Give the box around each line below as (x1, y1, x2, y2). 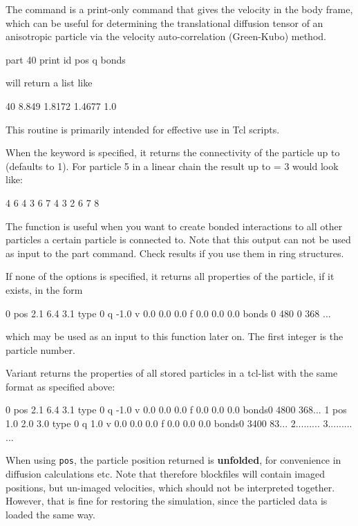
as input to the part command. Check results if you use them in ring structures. (6, 245, 344, 260)
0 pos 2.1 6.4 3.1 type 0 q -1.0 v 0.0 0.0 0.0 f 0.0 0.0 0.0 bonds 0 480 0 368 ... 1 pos (6, 402, 347, 417)
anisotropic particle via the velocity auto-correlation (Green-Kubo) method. (6, 29, 326, 44)
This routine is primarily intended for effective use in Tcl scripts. (6, 122, 280, 136)
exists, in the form (6, 282, 83, 297)
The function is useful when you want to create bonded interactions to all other (6, 218, 343, 233)
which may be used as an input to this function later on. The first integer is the (6, 329, 343, 344)
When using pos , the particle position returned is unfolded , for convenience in (6, 453, 341, 467)
